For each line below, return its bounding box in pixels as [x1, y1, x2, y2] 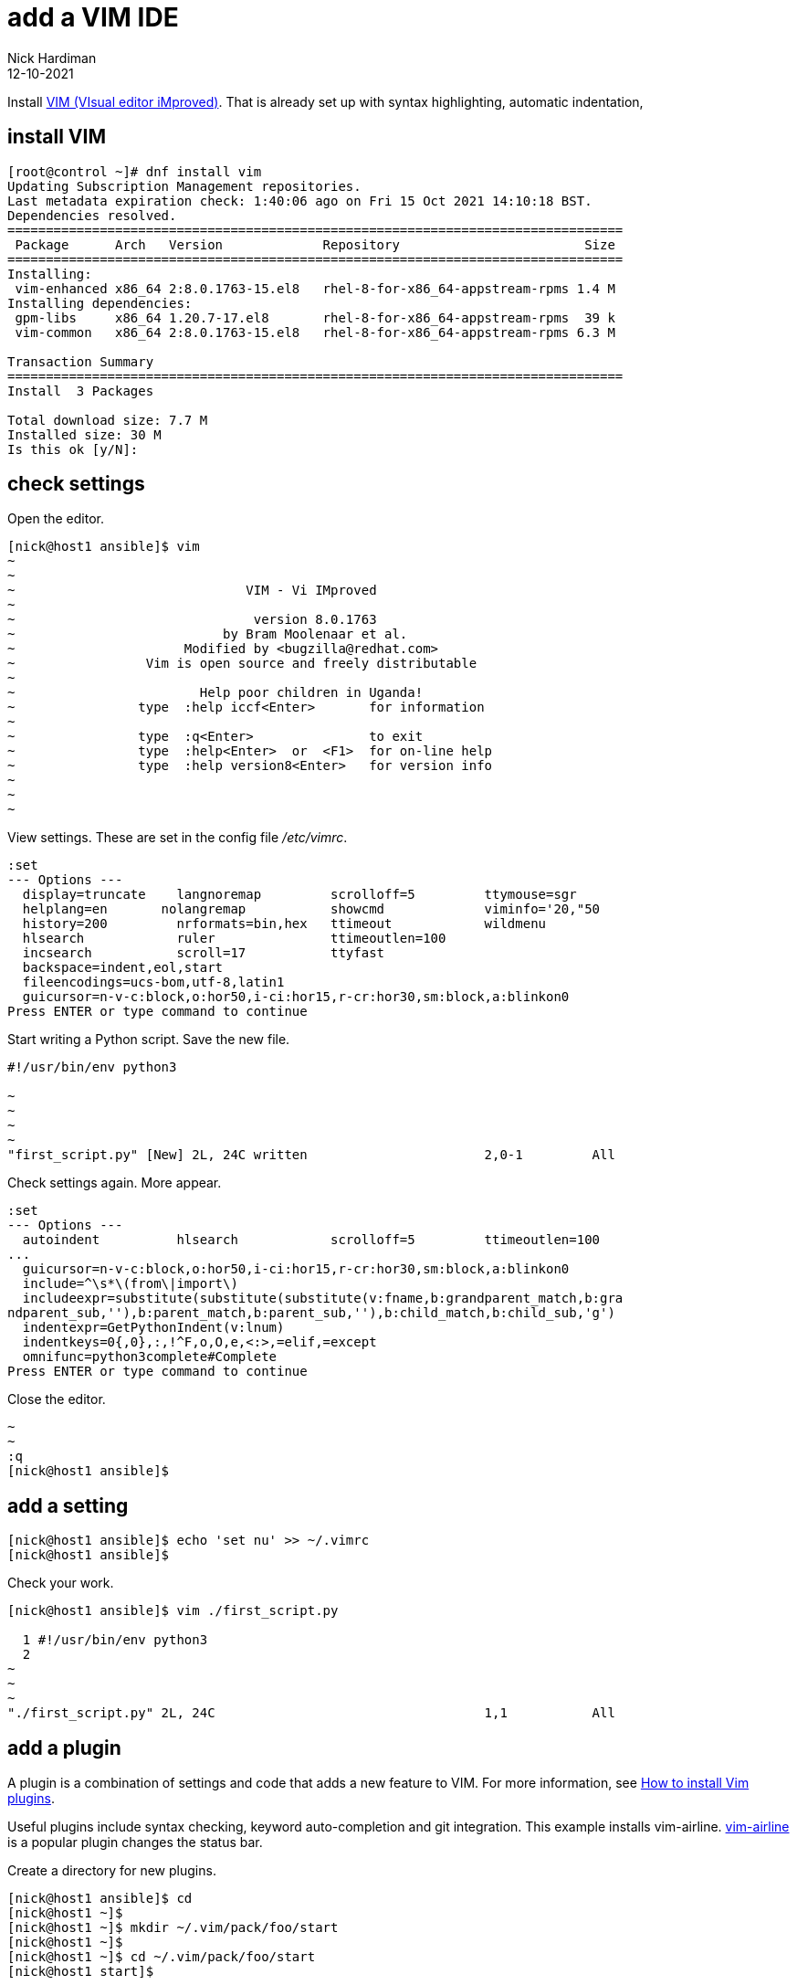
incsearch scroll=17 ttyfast [22, 945, 385, 961]
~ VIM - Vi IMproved [7, 583, 377, 598]
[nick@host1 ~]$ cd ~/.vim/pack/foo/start [7, 1949, 316, 1965]
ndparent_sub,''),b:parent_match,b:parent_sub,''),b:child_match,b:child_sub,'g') [7, 1305, 615, 1321]
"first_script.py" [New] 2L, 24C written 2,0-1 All [7, 1147, 615, 1163]
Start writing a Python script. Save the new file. [7, 1031, 290, 1048]
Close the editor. [7, 1391, 106, 1408]
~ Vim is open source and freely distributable [7, 656, 477, 671]
